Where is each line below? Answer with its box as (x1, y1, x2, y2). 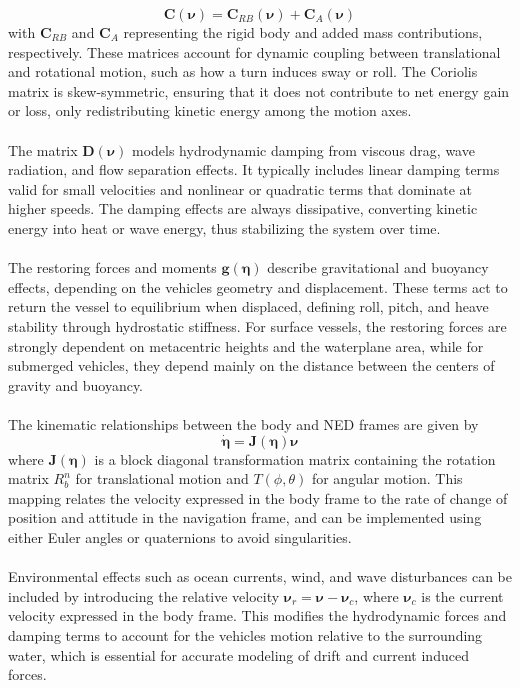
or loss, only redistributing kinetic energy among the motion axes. (8, 100, 412, 121)
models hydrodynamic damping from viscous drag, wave (131, 139, 475, 160)
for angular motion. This (311, 468, 463, 489)
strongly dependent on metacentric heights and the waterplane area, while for (8, 335, 484, 356)
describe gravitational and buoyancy (267, 257, 489, 278)
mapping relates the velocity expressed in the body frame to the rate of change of (8, 487, 508, 508)
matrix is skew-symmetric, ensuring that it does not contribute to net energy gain (8, 80, 510, 101)
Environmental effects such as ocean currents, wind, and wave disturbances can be (8, 566, 512, 587)
